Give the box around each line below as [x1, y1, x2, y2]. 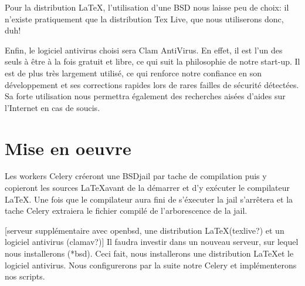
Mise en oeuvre [5, 136, 131, 160]
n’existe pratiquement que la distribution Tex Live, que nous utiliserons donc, [5, 12, 284, 25]
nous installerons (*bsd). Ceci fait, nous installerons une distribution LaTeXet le [5, 247, 294, 260]
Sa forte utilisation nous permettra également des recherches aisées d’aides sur [5, 90, 286, 102]
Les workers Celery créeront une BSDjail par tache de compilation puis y [5, 170, 267, 182]
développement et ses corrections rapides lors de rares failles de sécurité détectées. [5, 78, 299, 90]
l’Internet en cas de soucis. [5, 101, 100, 113]
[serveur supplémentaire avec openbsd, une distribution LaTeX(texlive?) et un [5, 224, 284, 236]
